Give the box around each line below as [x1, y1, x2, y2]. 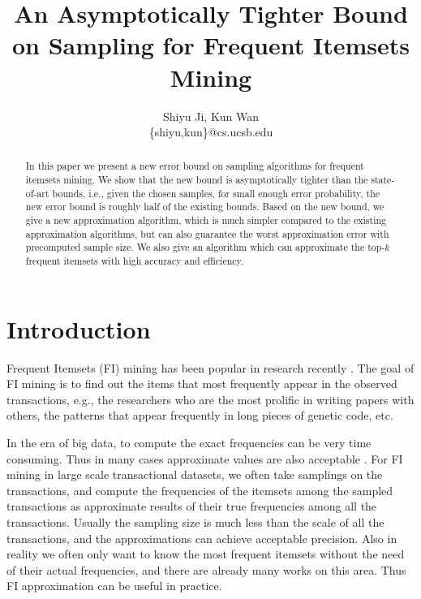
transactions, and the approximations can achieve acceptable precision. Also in [6, 529, 397, 546]
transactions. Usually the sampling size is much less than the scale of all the [6, 514, 384, 531]
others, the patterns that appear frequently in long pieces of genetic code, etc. [6, 407, 393, 424]
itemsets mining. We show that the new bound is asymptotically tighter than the [25, 173, 368, 187]
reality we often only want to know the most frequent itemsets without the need [6, 545, 405, 562]
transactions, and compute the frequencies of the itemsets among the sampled [6, 481, 393, 498]
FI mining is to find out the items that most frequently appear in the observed [6, 375, 397, 392]
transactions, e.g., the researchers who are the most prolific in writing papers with [6, 390, 415, 407]
